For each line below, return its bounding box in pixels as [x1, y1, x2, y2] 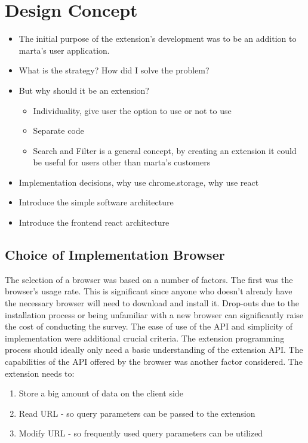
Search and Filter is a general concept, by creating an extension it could [33, 144, 297, 156]
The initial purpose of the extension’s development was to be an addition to [19, 32, 297, 45]
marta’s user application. [19, 44, 110, 56]
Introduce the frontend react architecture [19, 216, 170, 229]
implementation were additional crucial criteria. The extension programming [5, 331, 285, 344]
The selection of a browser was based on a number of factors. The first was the [5, 273, 293, 285]
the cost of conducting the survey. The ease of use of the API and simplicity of [5, 320, 293, 333]
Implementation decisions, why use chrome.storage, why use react [19, 176, 259, 188]
